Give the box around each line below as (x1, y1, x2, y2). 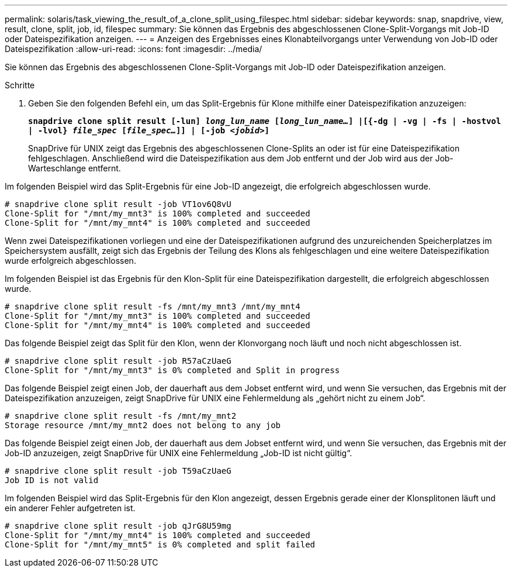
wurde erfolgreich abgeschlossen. (5, 256, 136, 266)
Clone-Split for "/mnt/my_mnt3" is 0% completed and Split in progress (5, 366, 340, 375)
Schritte (5, 80, 35, 90)
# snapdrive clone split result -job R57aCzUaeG (5, 356, 231, 366)
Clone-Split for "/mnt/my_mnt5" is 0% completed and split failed (5, 540, 316, 549)
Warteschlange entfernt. (28, 163, 121, 173)
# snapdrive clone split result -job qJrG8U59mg (5, 521, 231, 530)
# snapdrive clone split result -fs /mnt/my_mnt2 (5, 411, 237, 421)
